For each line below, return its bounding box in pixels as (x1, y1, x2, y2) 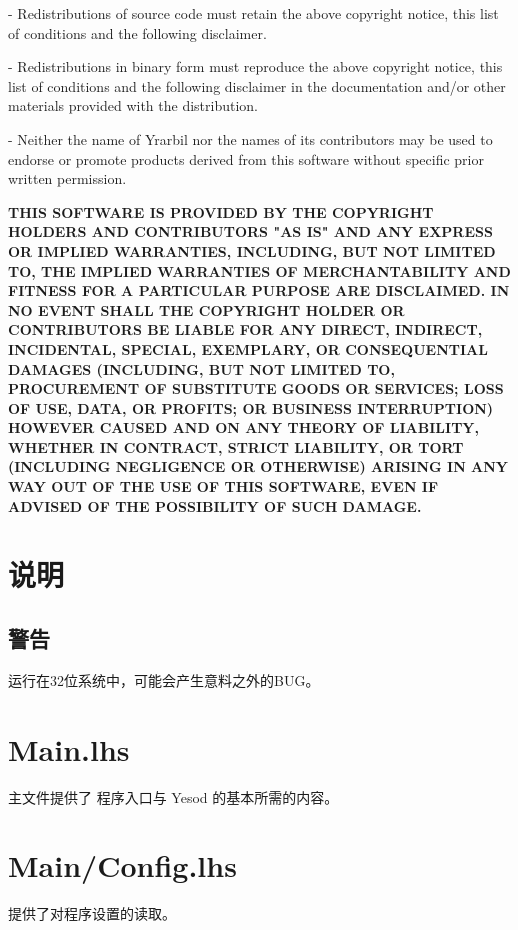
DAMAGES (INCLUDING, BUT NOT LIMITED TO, (8, 358, 395, 379)
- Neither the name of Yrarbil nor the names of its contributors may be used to (8, 128, 493, 149)
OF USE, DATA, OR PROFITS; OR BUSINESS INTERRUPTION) (8, 397, 494, 418)
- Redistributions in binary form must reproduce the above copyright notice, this (8, 56, 503, 77)
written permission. (8, 168, 127, 189)
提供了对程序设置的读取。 (8, 903, 176, 924)
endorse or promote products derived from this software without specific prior (8, 148, 484, 169)
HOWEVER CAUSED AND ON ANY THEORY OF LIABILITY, (8, 417, 479, 438)
